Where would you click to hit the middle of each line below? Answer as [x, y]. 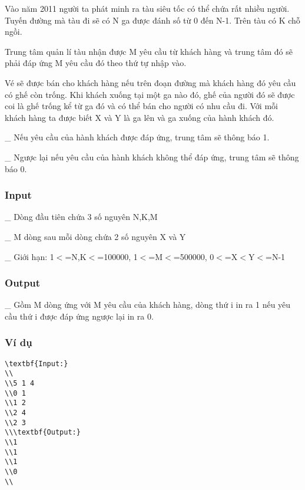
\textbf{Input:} [37, 364]
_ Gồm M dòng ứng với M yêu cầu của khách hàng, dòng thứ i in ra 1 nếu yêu [148, 305]
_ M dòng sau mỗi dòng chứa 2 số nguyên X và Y [95, 236]
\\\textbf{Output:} [43, 433]
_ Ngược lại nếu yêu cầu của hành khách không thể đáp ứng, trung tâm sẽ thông [152, 157]
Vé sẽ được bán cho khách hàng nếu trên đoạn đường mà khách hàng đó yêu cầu [150, 82]
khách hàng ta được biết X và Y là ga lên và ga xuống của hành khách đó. [140, 117]
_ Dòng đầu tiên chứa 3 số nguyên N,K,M [81, 217]
